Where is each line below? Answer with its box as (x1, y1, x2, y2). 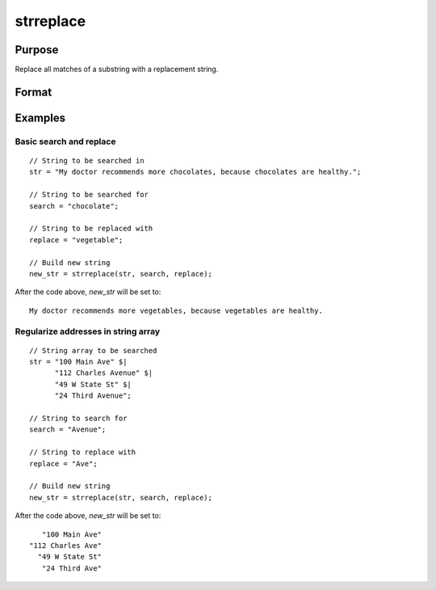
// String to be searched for (29, 190, 149, 200)
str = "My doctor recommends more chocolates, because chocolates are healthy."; (29, 167, 362, 177)
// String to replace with (29, 448, 136, 457)
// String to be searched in (29, 156, 145, 166)
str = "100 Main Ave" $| (29, 357, 128, 367)
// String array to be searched (29, 346, 157, 355)
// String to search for (29, 414, 128, 424)
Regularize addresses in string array (15, 326, 161, 337)
